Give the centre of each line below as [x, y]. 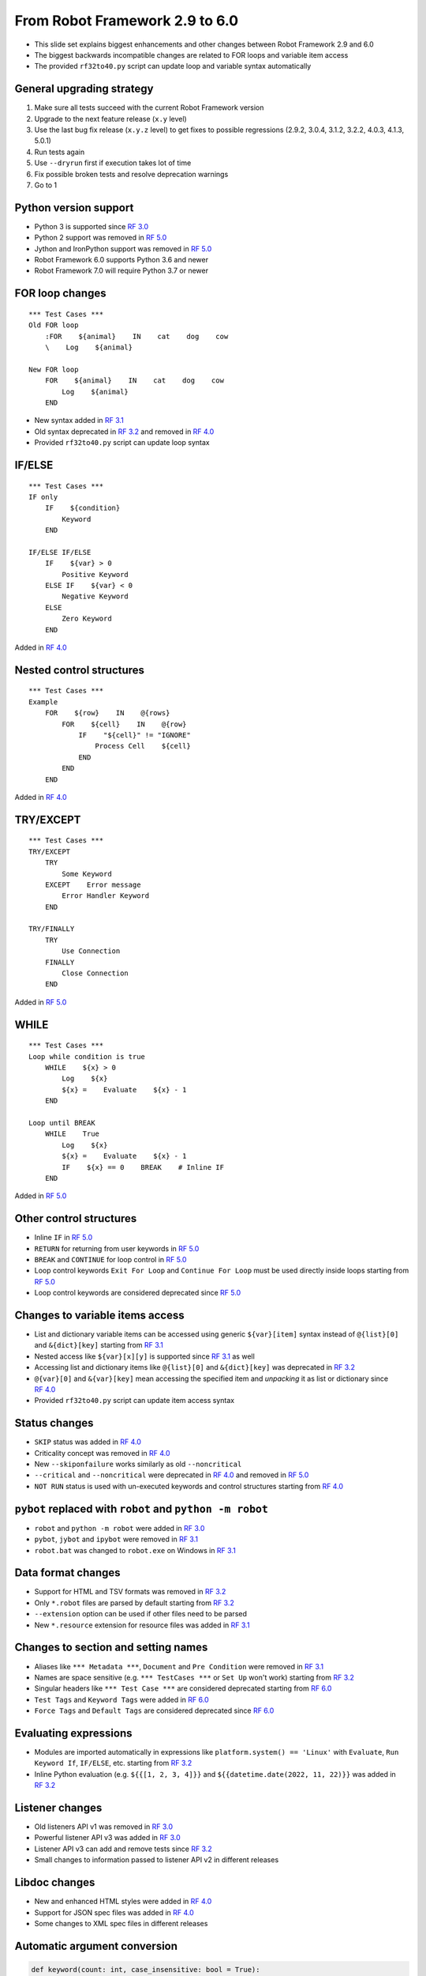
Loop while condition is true [87, 1056]
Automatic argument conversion [96, 1946]
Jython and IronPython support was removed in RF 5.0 [123, 248]
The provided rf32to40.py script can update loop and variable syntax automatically [173, 66]
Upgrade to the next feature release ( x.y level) [110, 119]
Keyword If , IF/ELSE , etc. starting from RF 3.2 [113, 1763]
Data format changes [68, 1573]
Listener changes [58, 1808]
